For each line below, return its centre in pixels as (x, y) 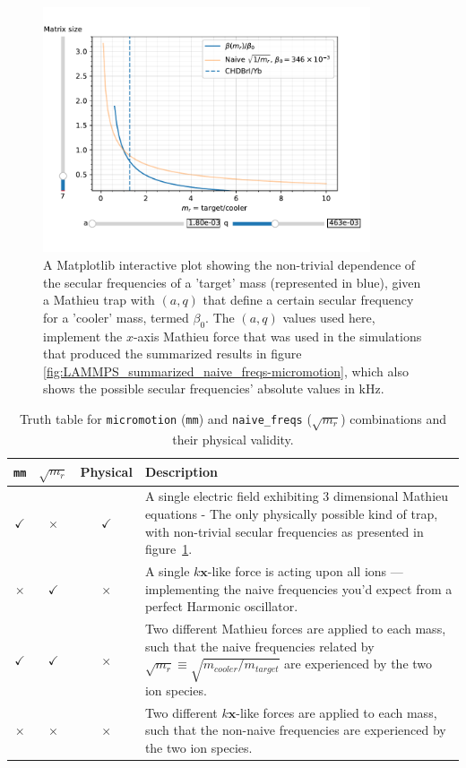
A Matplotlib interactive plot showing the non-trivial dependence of (229, 265)
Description (181, 471)
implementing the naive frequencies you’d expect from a (298, 588)
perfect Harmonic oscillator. (221, 606)
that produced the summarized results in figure (173, 354)
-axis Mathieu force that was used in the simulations (277, 336)
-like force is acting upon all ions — (305, 571)
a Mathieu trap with (99, 300)
